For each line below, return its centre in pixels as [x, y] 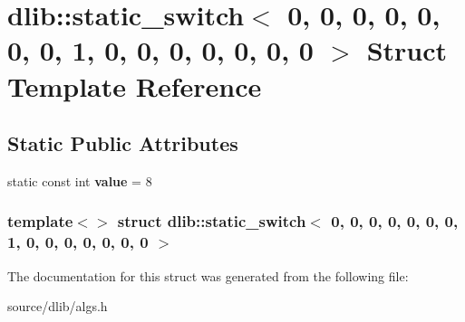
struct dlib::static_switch [212, 221]
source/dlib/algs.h [58, 306]
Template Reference [135, 85]
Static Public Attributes [123, 143]
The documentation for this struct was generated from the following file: [208, 275]
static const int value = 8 [80, 180]
